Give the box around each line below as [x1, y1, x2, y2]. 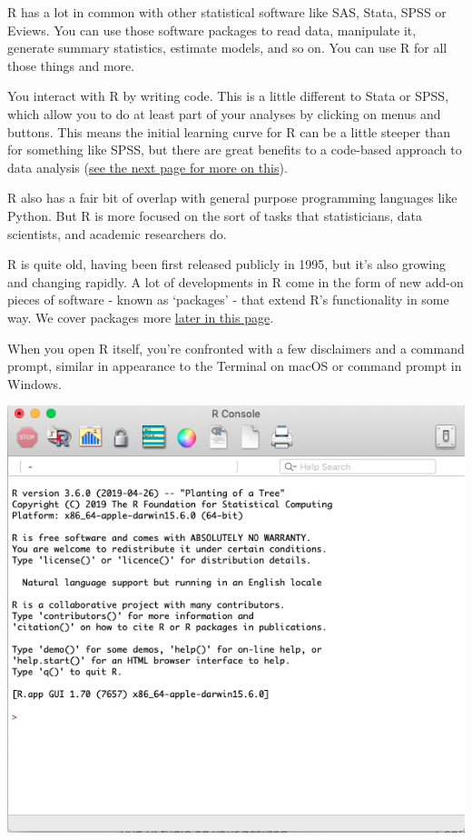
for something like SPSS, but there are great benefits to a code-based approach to [7, 140, 462, 159]
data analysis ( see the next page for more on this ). [7, 157, 288, 176]
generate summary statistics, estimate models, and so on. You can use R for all [7, 38, 447, 57]
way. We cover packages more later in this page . [7, 307, 274, 326]
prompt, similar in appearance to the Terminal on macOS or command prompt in [7, 356, 462, 375]
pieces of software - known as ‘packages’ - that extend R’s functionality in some [7, 290, 449, 309]
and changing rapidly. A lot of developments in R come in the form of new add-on [7, 272, 464, 291]
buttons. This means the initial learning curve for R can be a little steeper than [7, 122, 450, 141]
